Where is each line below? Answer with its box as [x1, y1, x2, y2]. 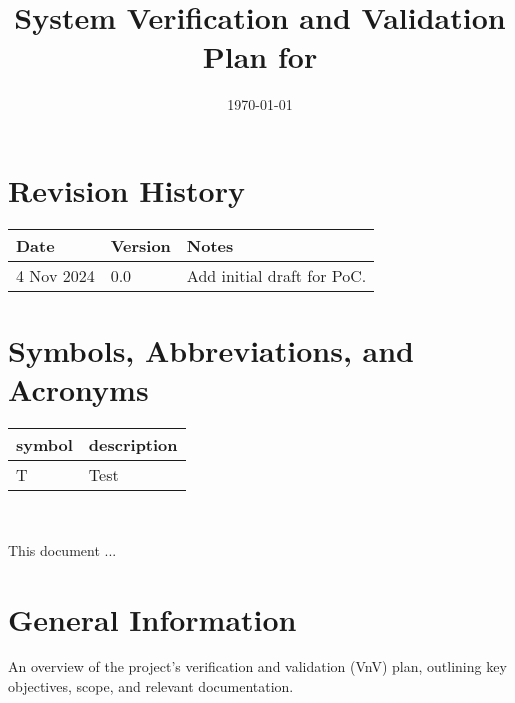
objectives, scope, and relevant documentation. [8, 676, 294, 697]
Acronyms [8, 369, 149, 410]
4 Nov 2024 [16, 263, 95, 287]
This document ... [8, 539, 117, 560]
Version [110, 233, 171, 257]
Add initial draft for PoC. [186, 263, 367, 287]
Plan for [202, 36, 318, 77]
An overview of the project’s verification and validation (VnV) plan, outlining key [8, 656, 507, 677]
